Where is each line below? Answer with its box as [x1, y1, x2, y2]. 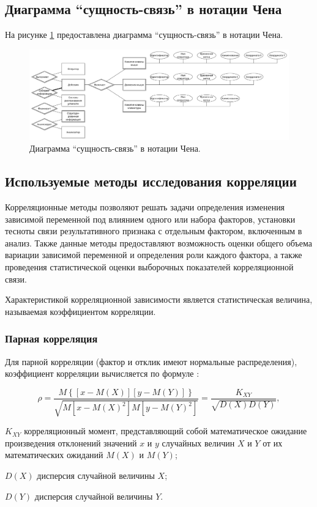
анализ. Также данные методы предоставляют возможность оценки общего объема [5, 236, 312, 249]
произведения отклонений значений [5, 436, 137, 449]
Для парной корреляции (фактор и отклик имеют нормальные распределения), [5, 355, 297, 368]
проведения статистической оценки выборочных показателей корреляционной [5, 260, 294, 273]
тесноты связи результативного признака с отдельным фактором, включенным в [5, 224, 302, 237]
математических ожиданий [5, 448, 103, 461]
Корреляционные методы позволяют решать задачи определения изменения [5, 201, 285, 213]
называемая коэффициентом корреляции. [5, 305, 156, 317]
